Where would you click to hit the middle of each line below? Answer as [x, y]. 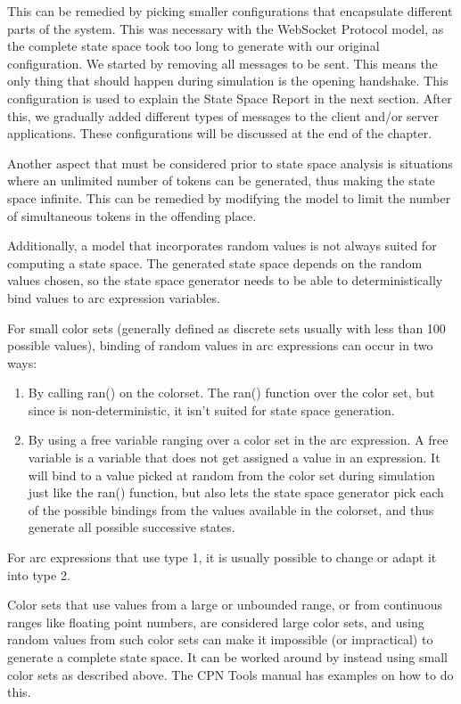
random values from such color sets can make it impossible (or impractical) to [220, 639]
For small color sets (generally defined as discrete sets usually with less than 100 [226, 327]
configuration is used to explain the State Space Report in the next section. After [230, 98]
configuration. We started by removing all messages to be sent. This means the [222, 63]
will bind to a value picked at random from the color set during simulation [231, 475]
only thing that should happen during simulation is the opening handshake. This [228, 81]
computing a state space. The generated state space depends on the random [215, 262]
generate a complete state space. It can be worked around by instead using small [227, 657]
